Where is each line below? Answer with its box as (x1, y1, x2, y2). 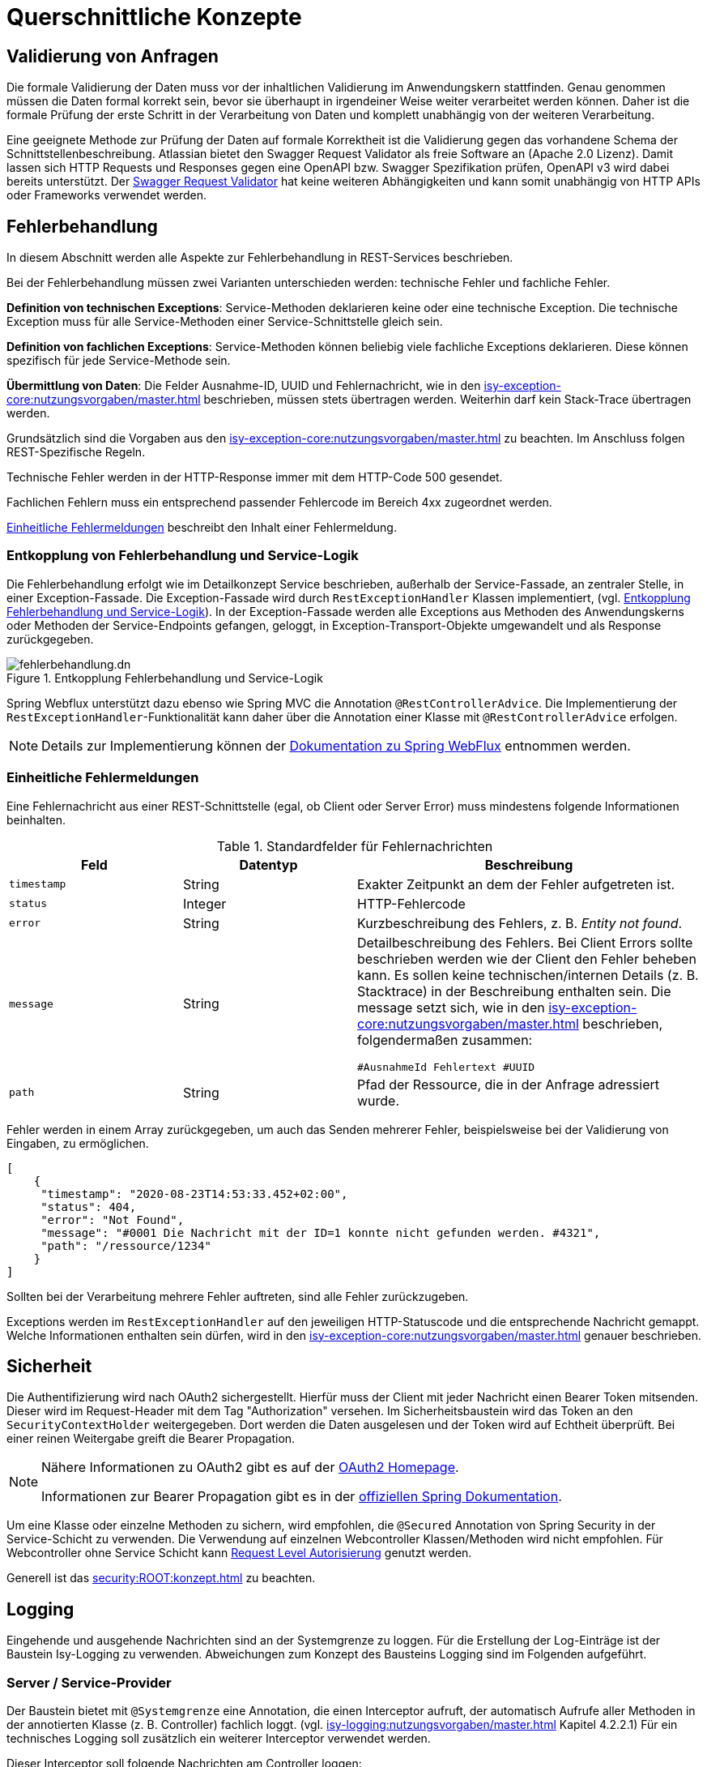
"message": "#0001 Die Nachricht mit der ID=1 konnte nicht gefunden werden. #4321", (40, 1226, 601, 1239)
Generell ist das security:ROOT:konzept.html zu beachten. (6, 1571, 316, 1585)
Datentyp (239, 856, 298, 873)
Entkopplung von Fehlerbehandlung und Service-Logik (6, 547, 359, 564)
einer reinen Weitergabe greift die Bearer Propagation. (6, 1431, 296, 1446)
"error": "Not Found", (40, 1213, 185, 1226)
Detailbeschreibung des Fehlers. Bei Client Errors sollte (357, 934, 693, 951)
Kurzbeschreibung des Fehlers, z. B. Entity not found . (357, 914, 683, 931)
